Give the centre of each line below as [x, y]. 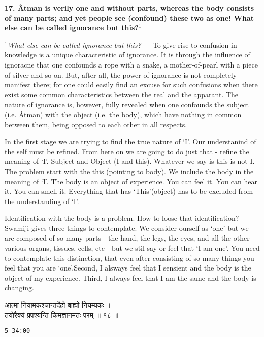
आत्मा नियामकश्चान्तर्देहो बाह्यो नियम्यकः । [58, 305]
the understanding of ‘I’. [42, 201]
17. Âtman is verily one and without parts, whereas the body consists [129, 8]
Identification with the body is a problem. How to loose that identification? [122, 218]
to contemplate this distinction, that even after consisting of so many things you [129, 258]
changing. [19, 288]
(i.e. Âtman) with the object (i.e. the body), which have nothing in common [123, 114]
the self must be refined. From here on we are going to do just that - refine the [127, 151]
